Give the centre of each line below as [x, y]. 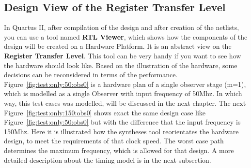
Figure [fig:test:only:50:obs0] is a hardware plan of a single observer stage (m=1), [125, 84]
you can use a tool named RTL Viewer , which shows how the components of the [126, 36]
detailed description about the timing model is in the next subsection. [108, 160]
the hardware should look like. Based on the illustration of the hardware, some [121, 65]
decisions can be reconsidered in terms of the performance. [91, 75]
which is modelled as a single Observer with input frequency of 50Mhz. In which [123, 93]
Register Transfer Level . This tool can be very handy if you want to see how [123, 55]
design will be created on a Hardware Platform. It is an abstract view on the [118, 46]
